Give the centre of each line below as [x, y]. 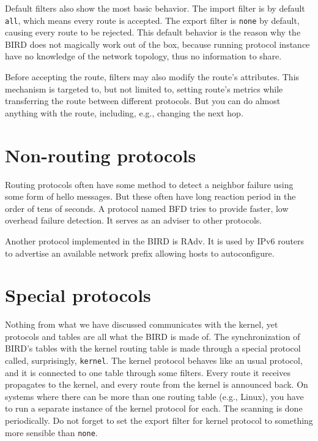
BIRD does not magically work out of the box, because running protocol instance [157, 44]
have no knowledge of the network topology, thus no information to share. [143, 56]
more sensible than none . [51, 432]
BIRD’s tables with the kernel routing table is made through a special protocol [153, 348]
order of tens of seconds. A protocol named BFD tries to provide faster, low [147, 208]
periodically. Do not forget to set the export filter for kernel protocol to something [159, 420]
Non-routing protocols [101, 155]
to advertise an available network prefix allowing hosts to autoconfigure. [140, 253]
